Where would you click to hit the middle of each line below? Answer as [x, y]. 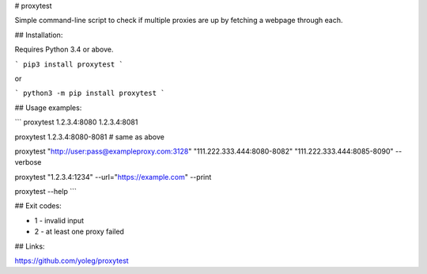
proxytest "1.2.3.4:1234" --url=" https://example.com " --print [113, 177]
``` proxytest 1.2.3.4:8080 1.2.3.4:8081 [76, 122]
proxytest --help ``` [45, 192]
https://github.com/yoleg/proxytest [72, 261]
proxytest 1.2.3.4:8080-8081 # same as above [90, 137]
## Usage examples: [48, 108]
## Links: [30, 246]
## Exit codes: [38, 206]
